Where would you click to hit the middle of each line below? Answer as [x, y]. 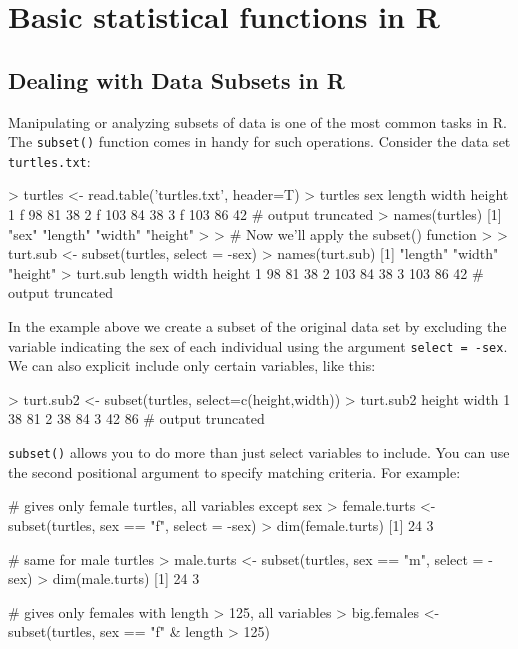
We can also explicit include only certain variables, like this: [192, 365]
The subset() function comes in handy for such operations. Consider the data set [259, 141]
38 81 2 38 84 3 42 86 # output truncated [136, 418]
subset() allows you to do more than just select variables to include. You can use [259, 452]
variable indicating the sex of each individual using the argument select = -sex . [258, 345]
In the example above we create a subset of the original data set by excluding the [257, 326]
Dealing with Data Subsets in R [176, 79]
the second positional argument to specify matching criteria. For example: [234, 471]
